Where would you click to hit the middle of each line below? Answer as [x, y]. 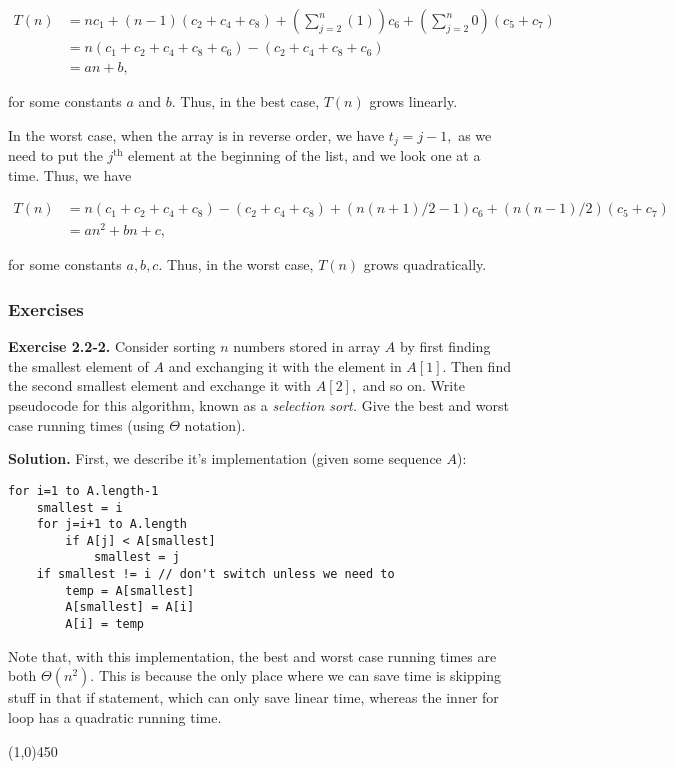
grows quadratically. [425, 264]
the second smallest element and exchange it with [160, 385]
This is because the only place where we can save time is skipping [300, 675]
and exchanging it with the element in [285, 365]
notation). [215, 424]
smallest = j [136, 557]
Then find [481, 365]
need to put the [55, 155]
